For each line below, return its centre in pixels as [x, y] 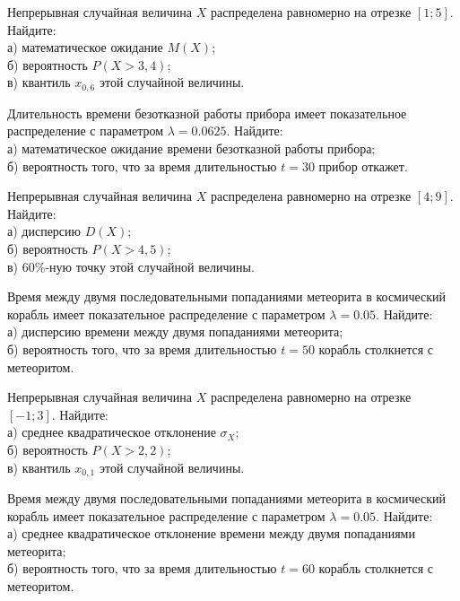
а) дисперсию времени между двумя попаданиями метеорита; [175, 331]
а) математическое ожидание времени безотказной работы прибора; [191, 148]
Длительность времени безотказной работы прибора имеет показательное [207, 113]
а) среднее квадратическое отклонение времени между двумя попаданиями [211, 533]
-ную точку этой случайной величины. [150, 266]
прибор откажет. [363, 165]
